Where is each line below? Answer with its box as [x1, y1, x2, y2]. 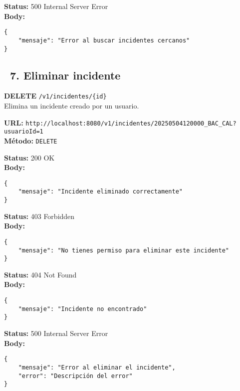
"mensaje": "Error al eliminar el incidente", [18, 363, 176, 371]
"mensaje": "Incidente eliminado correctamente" [18, 188, 183, 195]
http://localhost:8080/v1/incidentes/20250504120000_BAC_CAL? [25, 119, 237, 127]
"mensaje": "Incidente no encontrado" [18, 305, 147, 312]
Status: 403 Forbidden [4, 210, 75, 221]
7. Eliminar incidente [10, 67, 121, 82]
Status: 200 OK [4, 152, 55, 162]
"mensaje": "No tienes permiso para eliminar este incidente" [18, 246, 230, 254]
